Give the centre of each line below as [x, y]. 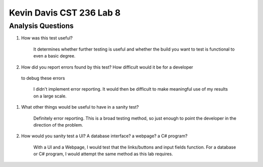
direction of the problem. [58, 125]
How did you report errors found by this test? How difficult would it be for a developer [107, 67]
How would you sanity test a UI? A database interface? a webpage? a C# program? [104, 136]
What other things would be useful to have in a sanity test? [80, 107]
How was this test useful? [47, 38]
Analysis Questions [41, 26]
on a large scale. [50, 96]
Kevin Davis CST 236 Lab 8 [65, 13]
